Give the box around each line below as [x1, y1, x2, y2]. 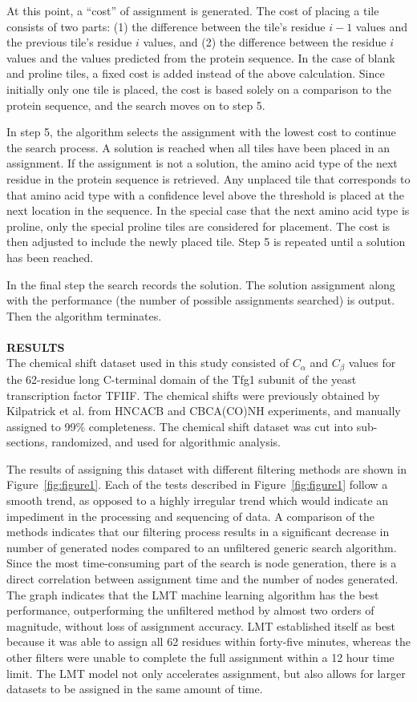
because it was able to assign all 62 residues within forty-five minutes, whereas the [6, 633, 411, 650]
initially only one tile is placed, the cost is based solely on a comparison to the [6, 80, 391, 97]
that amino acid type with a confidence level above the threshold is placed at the [6, 186, 405, 203]
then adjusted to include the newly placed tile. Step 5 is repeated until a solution [6, 233, 406, 250]
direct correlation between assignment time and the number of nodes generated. [6, 571, 399, 587]
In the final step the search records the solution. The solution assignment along [6, 276, 395, 292]
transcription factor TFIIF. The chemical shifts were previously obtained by [6, 386, 380, 403]
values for [348, 354, 396, 371]
